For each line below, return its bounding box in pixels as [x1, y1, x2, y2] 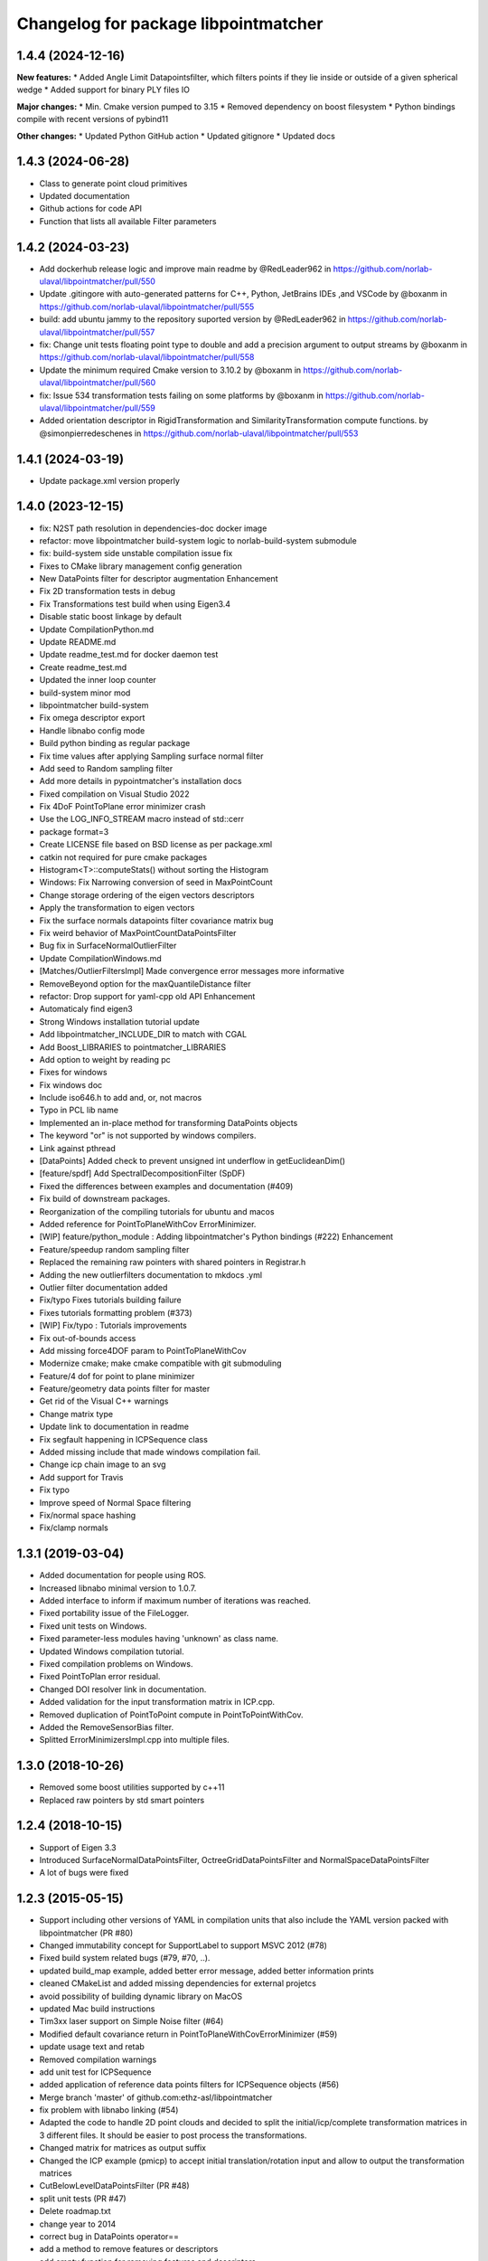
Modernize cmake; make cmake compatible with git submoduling [39, 1358, 282, 1369]
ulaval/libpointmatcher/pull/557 [39, 326, 155, 337]
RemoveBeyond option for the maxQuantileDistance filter [39, 978, 252, 989]
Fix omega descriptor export [39, 713, 145, 724]
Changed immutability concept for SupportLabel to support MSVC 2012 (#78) [39, 1940, 327, 1951]
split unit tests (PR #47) [39, 2193, 127, 2204]
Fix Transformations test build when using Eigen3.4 [39, 598, 230, 610]
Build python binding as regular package [39, 738, 191, 749]
